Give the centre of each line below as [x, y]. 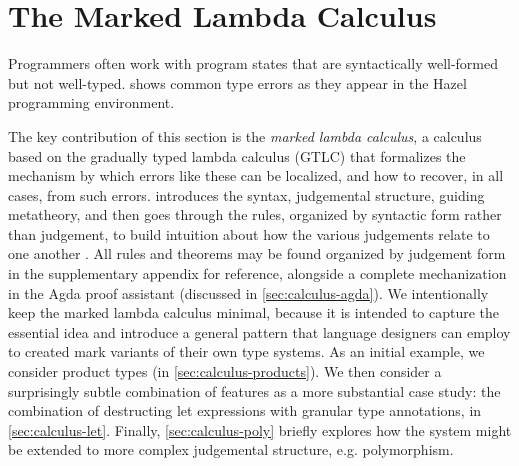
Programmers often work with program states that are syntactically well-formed [253, 63]
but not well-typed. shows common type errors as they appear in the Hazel [237, 82]
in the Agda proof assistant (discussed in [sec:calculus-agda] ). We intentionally [248, 292]
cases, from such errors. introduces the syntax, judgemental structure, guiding [246, 194]
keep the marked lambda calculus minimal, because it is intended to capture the [254, 312]
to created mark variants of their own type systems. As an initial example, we [246, 351]
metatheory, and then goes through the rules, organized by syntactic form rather [255, 214]
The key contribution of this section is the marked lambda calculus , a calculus [245, 135]
